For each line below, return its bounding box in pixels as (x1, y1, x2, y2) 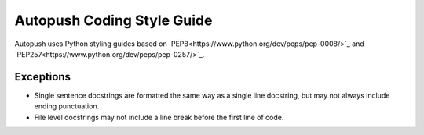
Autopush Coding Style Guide (14, 12, 213, 29)
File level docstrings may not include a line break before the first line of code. (34, 112, 284, 122)
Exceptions (14, 70, 71, 83)
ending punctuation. (34, 101, 100, 111)
